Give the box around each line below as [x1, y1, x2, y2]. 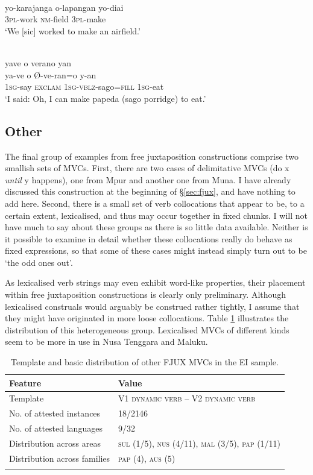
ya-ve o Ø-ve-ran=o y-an [5, 68, 96, 81]
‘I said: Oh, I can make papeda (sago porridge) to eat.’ [5, 92, 206, 104]
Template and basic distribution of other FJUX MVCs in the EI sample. [11, 356, 279, 368]
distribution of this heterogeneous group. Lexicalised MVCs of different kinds [5, 323, 289, 336]
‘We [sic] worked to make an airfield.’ [5, 24, 141, 37]
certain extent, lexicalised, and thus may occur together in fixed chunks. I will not [5, 209, 308, 221]
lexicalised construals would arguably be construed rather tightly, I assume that [5, 300, 300, 312]
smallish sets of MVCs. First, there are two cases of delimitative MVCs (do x [5, 162, 289, 174]
